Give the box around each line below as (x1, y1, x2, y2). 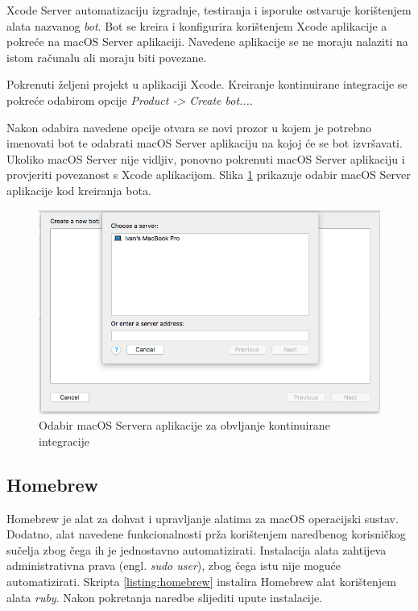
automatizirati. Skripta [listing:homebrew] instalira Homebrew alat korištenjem (6, 573, 396, 590)
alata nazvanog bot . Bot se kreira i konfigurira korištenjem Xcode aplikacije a (6, 17, 387, 34)
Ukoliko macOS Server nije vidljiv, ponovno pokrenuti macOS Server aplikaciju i (6, 150, 405, 167)
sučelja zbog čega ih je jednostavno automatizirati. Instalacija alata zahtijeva (6, 541, 387, 558)
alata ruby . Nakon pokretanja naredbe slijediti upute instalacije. (6, 588, 323, 605)
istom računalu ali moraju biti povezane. (6, 48, 207, 65)
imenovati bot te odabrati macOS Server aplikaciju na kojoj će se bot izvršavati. (6, 135, 403, 152)
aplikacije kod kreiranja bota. (6, 181, 151, 198)
